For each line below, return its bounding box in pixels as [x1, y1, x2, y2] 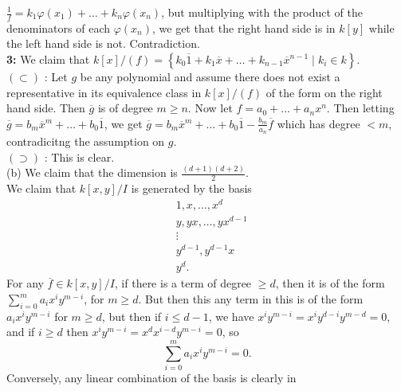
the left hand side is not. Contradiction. [6, 35, 200, 52]
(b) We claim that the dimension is [6, 164, 178, 181]
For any [6, 275, 44, 291]
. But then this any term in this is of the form [138, 291, 364, 307]
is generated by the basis [131, 180, 252, 197]
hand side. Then [6, 100, 85, 116]
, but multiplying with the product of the [161, 4, 363, 20]
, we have [208, 307, 254, 324]
